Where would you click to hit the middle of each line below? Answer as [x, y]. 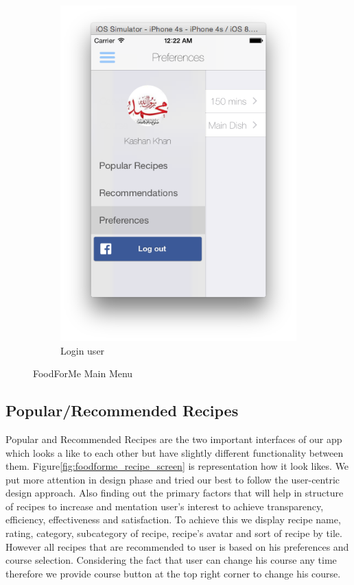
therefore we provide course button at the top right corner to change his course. [173, 573]
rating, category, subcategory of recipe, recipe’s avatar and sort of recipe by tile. [174, 533]
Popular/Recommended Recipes [122, 410]
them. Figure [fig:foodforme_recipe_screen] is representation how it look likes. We [177, 466]
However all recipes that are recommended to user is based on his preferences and [177, 546]
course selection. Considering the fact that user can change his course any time [171, 560]
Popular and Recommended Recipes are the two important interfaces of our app [174, 439]
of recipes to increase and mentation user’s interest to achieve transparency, [165, 506]
